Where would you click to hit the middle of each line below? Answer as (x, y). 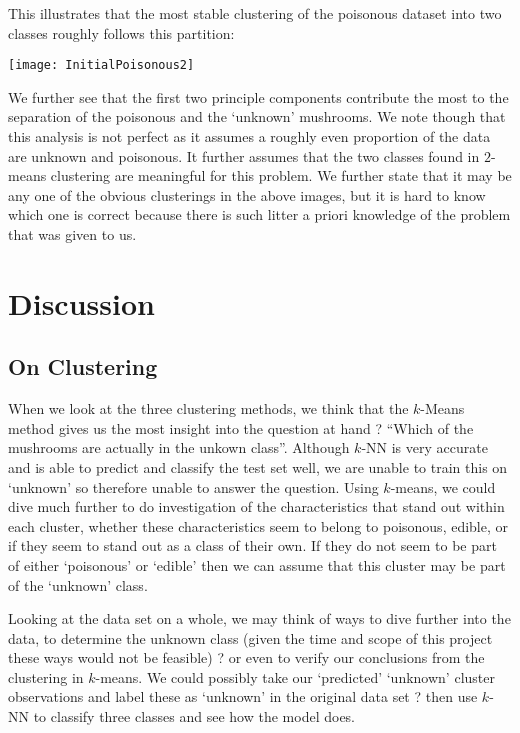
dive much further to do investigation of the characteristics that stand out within (256, 506)
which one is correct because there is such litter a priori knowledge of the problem (259, 214)
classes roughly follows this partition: (121, 32)
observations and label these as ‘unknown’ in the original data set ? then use (243, 696)
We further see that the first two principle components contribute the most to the (258, 96)
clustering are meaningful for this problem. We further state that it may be (281, 175)
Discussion (81, 302)
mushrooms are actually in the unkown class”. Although (179, 447)
